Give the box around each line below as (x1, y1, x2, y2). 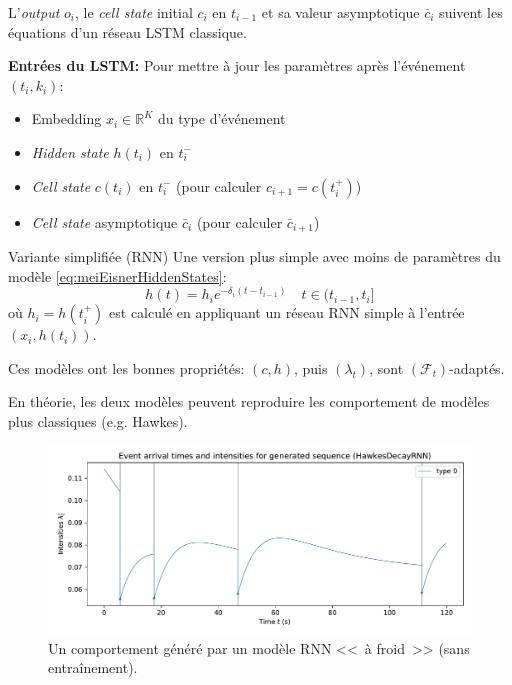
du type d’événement (157, 108, 286, 129)
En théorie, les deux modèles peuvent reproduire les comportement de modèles (8, 391, 490, 412)
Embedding (31, 108, 102, 129)
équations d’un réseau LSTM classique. (8, 21, 247, 42)
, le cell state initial (74, 2, 193, 22)
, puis (294, 357, 328, 378)
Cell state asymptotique (31, 211, 178, 232)
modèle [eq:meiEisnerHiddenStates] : (8, 265, 227, 286)
